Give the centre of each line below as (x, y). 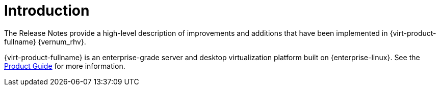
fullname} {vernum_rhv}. (45, 41)
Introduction (47, 11)
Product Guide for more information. (65, 66)
